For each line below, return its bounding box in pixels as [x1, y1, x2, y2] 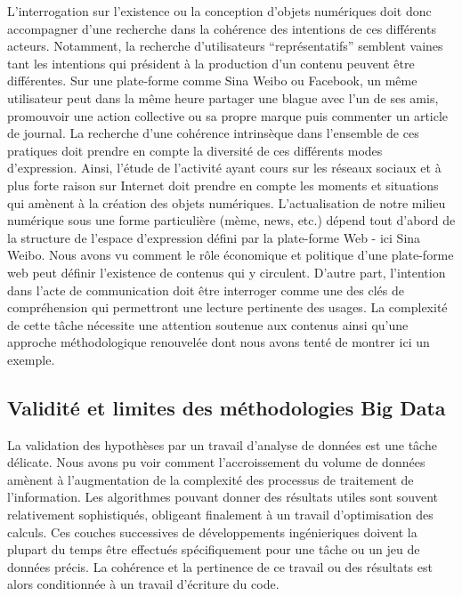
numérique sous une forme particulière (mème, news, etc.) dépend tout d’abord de [7, 211, 456, 230]
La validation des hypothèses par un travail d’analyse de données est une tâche [7, 435, 437, 454]
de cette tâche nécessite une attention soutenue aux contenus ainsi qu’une [7, 315, 409, 334]
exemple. [7, 350, 55, 368]
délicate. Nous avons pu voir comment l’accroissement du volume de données [7, 453, 426, 471]
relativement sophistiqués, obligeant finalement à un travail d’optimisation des [7, 505, 434, 524]
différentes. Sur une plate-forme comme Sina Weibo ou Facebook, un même [7, 71, 417, 90]
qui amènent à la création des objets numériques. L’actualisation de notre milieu [7, 193, 446, 212]
